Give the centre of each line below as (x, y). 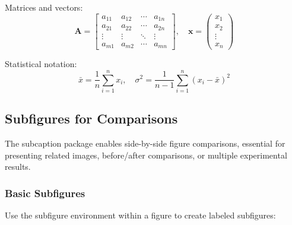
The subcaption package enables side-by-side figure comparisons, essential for (145, 143)
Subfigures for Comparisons (91, 118)
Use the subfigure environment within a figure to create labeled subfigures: (140, 215)
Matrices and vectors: (44, 7)
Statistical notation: (41, 64)
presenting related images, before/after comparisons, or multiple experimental (146, 155)
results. (18, 167)
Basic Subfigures (45, 193)
